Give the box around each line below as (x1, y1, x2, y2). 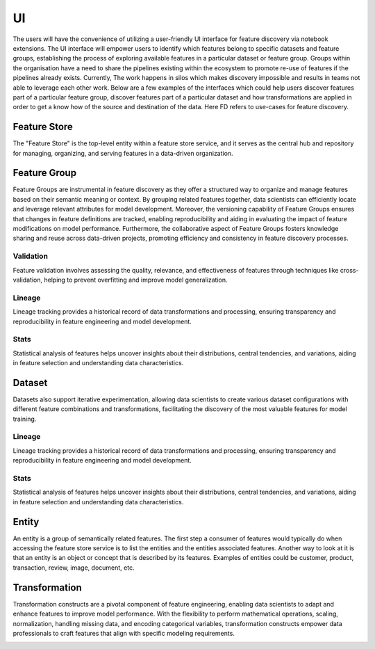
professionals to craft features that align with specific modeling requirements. (12, 629, 235, 637)
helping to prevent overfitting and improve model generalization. (44, 275, 228, 284)
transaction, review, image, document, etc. (12, 563, 135, 572)
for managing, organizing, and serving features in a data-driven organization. (12, 149, 233, 157)
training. (12, 415, 37, 423)
